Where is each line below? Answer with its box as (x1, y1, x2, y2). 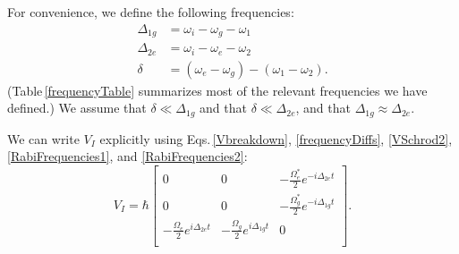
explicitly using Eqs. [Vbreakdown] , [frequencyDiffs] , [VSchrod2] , (99, 129, 453, 148)
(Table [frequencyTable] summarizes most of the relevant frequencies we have (7, 80, 428, 99)
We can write (7, 129, 80, 148)
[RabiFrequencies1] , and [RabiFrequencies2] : (7, 147, 248, 165)
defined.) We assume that (7, 98, 147, 117)
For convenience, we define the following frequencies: (7, 3, 294, 21)
